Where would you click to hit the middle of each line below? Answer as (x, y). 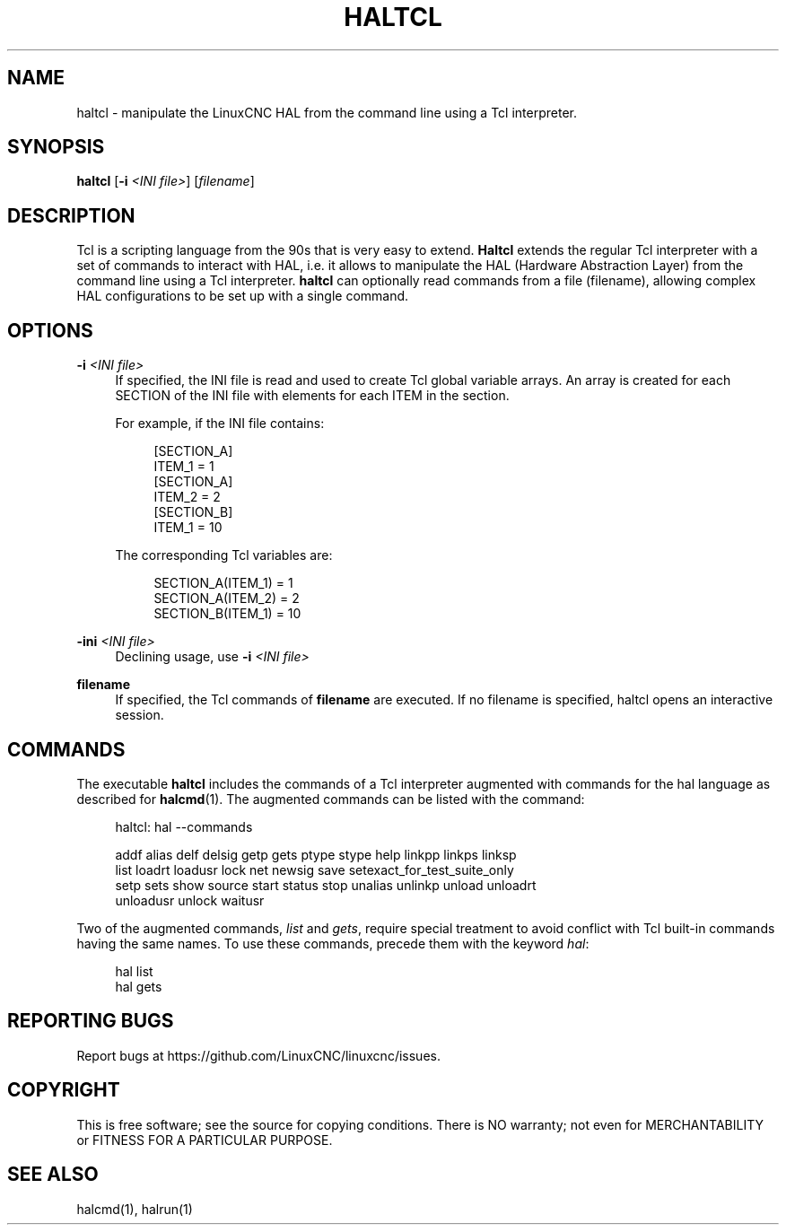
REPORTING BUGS (91, 1021)
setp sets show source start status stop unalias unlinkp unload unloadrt (326, 885)
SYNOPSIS (56, 147)
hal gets (139, 986)
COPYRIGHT (64, 1090)
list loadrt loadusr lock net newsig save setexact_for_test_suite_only (314, 869)
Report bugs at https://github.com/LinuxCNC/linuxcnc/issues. (258, 1055)
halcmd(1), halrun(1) (135, 1209)
